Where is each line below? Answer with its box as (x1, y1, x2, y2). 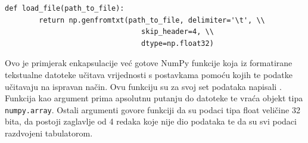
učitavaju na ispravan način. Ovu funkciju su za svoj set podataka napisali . (5, 80, 282, 92)
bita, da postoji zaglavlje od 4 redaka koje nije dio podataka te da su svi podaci (5, 115, 297, 128)
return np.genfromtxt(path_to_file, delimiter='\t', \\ (39, 15, 265, 24)
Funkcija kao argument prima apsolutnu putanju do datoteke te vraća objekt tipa (5, 92, 303, 104)
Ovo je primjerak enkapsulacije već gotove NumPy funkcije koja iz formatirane (5, 57, 293, 69)
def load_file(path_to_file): (5, 4, 125, 13)
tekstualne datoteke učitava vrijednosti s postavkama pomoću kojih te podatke (5, 68, 293, 80)
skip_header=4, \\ (141, 27, 214, 36)
